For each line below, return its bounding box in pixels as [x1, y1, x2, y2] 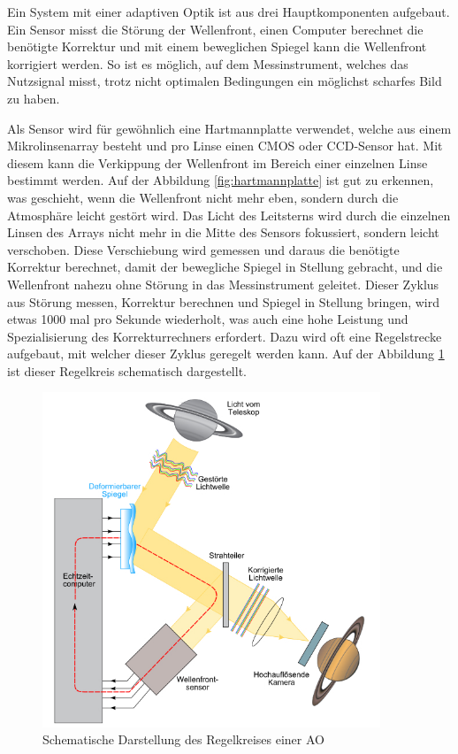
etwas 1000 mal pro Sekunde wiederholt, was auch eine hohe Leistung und [7, 310, 408, 328]
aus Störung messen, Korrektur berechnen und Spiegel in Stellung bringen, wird [7, 292, 440, 311]
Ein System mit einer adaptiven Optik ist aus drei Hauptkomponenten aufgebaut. [7, 3, 450, 20]
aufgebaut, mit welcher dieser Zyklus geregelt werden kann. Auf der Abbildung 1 [7, 344, 445, 363]
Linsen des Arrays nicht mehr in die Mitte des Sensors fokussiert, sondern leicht [7, 223, 439, 242]
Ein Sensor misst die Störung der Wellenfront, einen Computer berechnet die [7, 19, 424, 38]
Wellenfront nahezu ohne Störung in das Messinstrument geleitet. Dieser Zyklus [7, 274, 439, 293]
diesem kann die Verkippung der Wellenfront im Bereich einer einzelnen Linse [7, 153, 428, 172]
